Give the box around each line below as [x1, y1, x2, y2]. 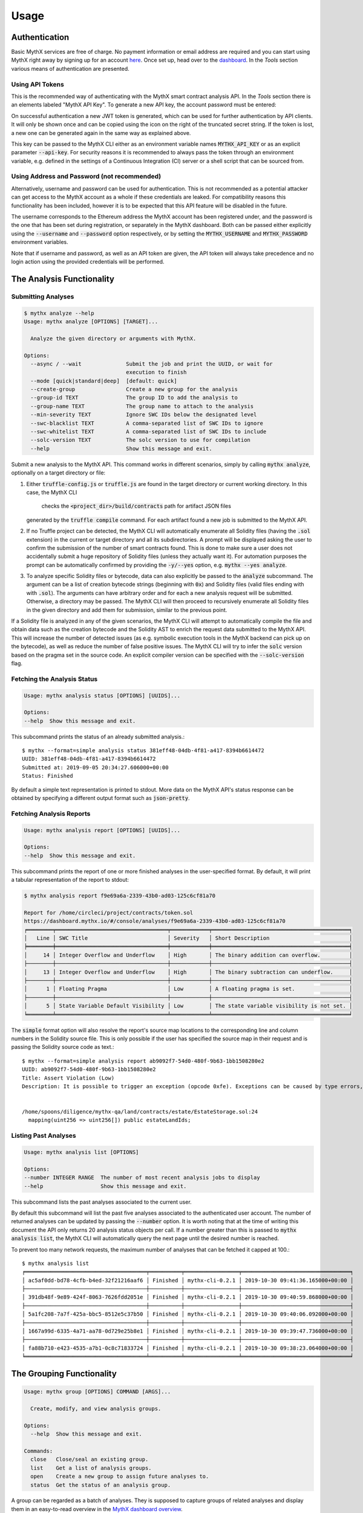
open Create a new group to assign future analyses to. [30, 1473, 209, 1480]
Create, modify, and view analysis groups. [30, 1405, 162, 1412]
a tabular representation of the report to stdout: [11, 876, 129, 884]
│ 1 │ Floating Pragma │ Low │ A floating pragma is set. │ [24, 985, 353, 993]
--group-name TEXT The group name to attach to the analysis [30, 402, 254, 410]
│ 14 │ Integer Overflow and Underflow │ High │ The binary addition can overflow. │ [24, 951, 353, 959]
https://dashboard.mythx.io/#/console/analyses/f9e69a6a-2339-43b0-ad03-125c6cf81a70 [24, 917, 286, 925]
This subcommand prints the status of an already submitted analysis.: [11, 733, 185, 740]
